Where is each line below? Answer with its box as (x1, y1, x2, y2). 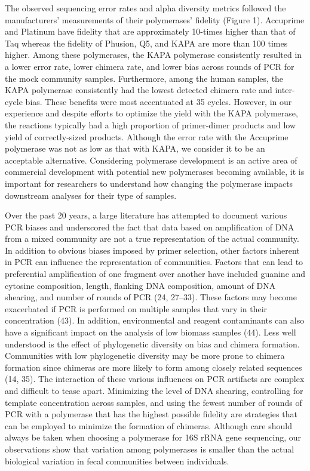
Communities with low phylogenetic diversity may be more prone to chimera (5, 349, 285, 362)
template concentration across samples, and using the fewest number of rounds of (5, 396, 302, 408)
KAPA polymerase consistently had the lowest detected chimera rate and (5, 84, 272, 96)
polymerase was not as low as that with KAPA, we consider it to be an (5, 142, 265, 155)
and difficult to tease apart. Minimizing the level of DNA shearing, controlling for (5, 384, 303, 396)
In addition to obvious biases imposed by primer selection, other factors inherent (5, 244, 300, 256)
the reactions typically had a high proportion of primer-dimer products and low (5, 118, 296, 131)
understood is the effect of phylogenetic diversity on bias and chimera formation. (5, 337, 300, 350)
